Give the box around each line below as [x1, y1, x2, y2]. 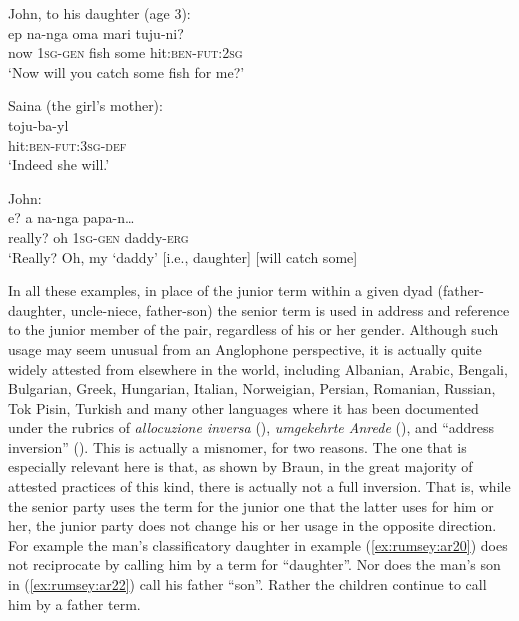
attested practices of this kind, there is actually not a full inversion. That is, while [8, 476, 511, 497]
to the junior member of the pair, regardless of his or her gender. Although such [8, 319, 499, 340]
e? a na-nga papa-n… [8, 207, 135, 228]
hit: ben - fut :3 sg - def [8, 134, 127, 155]
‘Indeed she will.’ [8, 154, 110, 175]
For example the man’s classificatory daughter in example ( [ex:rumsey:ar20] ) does [8, 534, 508, 555]
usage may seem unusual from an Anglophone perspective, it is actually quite [8, 338, 482, 359]
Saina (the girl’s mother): [8, 95, 163, 116]
